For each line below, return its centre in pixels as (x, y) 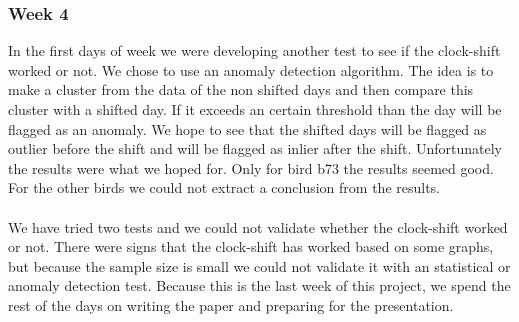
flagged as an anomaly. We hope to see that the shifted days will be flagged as (247, 128)
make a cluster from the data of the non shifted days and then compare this (241, 89)
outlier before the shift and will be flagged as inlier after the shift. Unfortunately (255, 148)
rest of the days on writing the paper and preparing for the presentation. (231, 304)
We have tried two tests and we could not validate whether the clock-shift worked (258, 226)
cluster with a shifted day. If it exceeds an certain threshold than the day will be (255, 109)
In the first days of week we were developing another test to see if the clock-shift (254, 50)
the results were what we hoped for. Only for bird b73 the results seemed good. (251, 167)
